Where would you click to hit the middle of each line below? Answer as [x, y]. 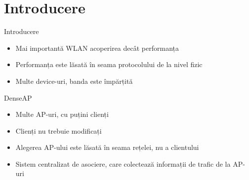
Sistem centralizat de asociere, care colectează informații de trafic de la [123, 163]
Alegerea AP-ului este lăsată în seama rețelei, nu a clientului [107, 147]
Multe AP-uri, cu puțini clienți [62, 114]
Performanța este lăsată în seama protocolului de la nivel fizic [109, 64]
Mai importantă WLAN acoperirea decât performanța [97, 48]
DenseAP [18, 97]
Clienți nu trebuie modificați [59, 130]
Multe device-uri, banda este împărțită [74, 81]
